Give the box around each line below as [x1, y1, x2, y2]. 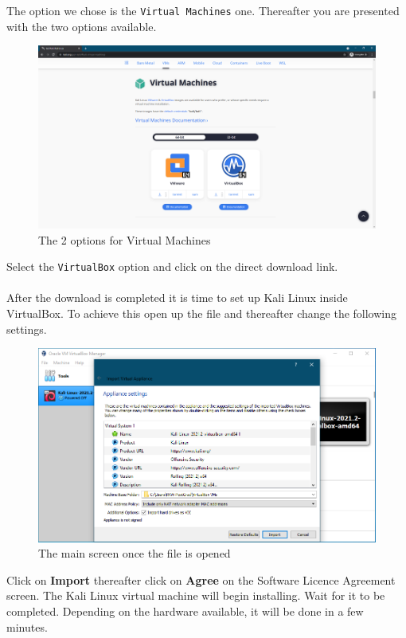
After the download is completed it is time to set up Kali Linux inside [6, 289, 348, 306]
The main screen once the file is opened [38, 545, 231, 562]
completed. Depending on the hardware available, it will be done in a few [6, 602, 364, 619]
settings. [6, 320, 47, 337]
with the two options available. [6, 18, 157, 34]
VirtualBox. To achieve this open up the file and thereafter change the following [6, 304, 397, 321]
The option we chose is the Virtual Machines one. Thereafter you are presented [6, 2, 400, 18]
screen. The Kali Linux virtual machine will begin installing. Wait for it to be [6, 587, 385, 604]
